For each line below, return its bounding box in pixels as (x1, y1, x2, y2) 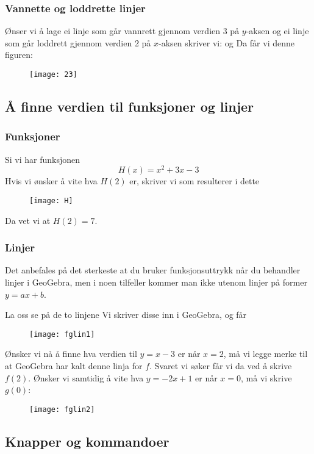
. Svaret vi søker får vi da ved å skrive (149, 359, 292, 372)
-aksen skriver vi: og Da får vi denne (159, 36, 294, 49)
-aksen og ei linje (246, 24, 309, 37)
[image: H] (29, 196, 73, 205)
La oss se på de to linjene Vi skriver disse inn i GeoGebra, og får (5, 308, 247, 321)
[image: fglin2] (29, 405, 95, 414)
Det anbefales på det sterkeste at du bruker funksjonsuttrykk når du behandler (5, 264, 301, 276)
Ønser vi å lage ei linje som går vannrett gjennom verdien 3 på (5, 24, 240, 37)
